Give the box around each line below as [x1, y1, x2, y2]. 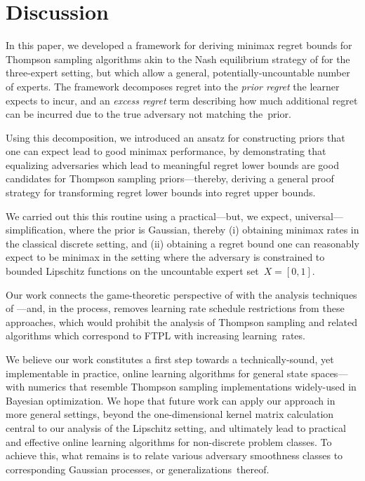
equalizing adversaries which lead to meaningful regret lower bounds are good [6, 157, 339, 172]
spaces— [311, 365, 348, 380]
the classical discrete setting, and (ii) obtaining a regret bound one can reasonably [6, 236, 359, 250]
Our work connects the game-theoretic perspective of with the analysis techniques [6, 287, 357, 302]
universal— [295, 208, 343, 223]
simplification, [6, 222, 66, 237]
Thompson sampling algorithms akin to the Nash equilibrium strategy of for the [6, 51, 350, 66]
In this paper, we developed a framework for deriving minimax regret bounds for [6, 38, 352, 53]
